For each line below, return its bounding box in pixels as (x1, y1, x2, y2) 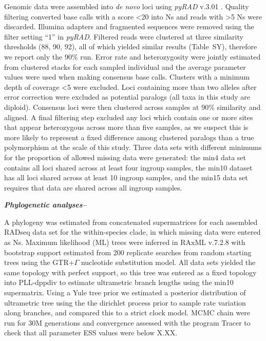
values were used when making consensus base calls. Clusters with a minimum (4, 71, 250, 82)
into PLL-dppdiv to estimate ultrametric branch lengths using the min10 (4, 277, 234, 288)
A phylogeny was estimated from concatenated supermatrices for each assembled (4, 216, 258, 227)
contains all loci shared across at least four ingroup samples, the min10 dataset (4, 162, 253, 173)
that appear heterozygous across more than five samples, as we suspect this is (4, 122, 249, 132)
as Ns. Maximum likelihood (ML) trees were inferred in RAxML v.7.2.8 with (4, 237, 245, 248)
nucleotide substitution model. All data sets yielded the (81, 257, 256, 268)
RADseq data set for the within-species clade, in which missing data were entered (4, 226, 261, 237)
